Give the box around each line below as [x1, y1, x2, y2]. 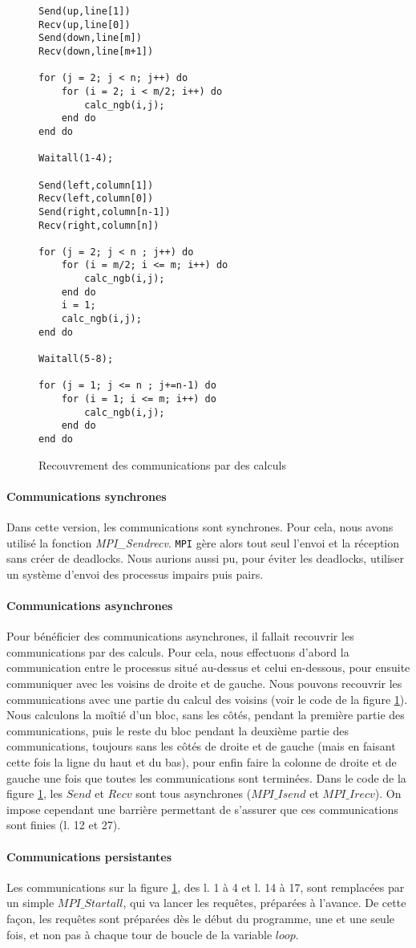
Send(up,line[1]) [38, 6, 131, 17]
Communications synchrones [6, 487, 167, 504]
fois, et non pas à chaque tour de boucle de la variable [6, 926, 273, 942]
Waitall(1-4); [38, 153, 114, 165]
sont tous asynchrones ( [135, 785, 252, 802]
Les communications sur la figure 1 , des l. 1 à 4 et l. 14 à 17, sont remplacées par [6, 878, 405, 895]
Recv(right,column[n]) [38, 219, 160, 231]
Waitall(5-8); [38, 353, 114, 365]
